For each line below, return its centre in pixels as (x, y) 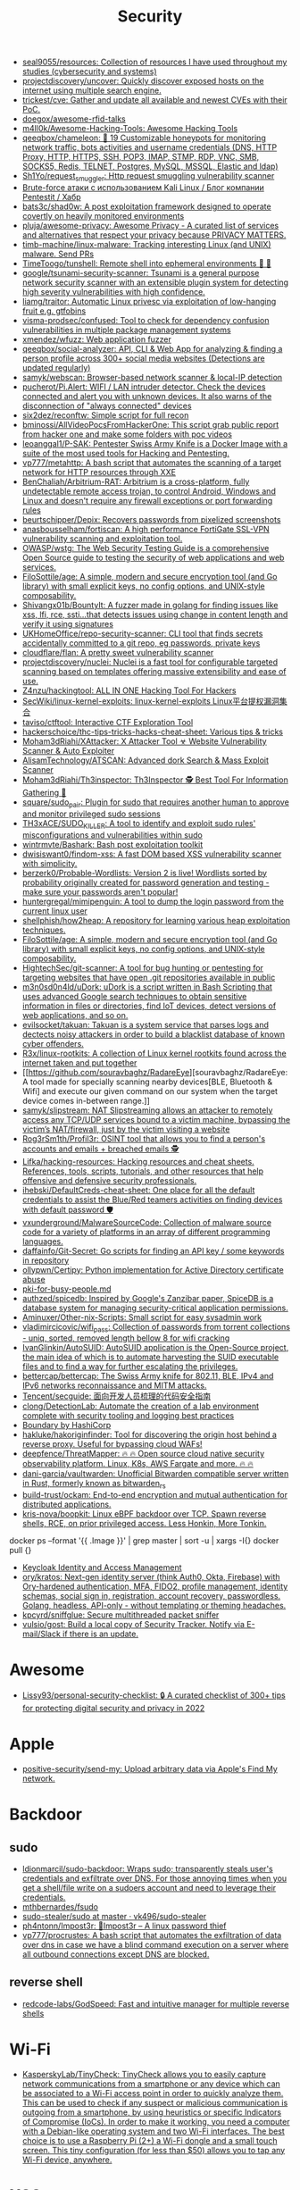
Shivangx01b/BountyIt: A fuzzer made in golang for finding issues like (150, 605)
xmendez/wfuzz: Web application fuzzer (97, 339)
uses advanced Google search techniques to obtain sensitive (134, 996)
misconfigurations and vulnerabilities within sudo (112, 835)
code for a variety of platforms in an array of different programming (146, 1232)
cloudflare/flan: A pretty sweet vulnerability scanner (118, 652)
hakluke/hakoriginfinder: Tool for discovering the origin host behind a (149, 1434)
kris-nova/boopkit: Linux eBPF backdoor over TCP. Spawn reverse (144, 1514)
